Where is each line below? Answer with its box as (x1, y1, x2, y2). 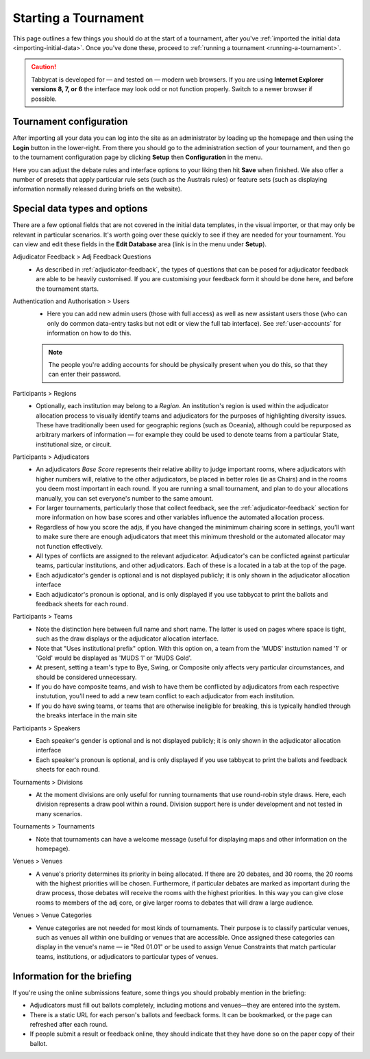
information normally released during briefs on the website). (12, 185, 182, 193)
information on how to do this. (47, 329, 132, 337)
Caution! (31, 62, 57, 71)
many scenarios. (36, 809, 83, 818)
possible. (31, 95, 58, 103)
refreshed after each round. (29, 1020, 108, 1028)
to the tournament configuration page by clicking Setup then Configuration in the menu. (12, 153, 263, 161)
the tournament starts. (36, 285, 99, 293)
